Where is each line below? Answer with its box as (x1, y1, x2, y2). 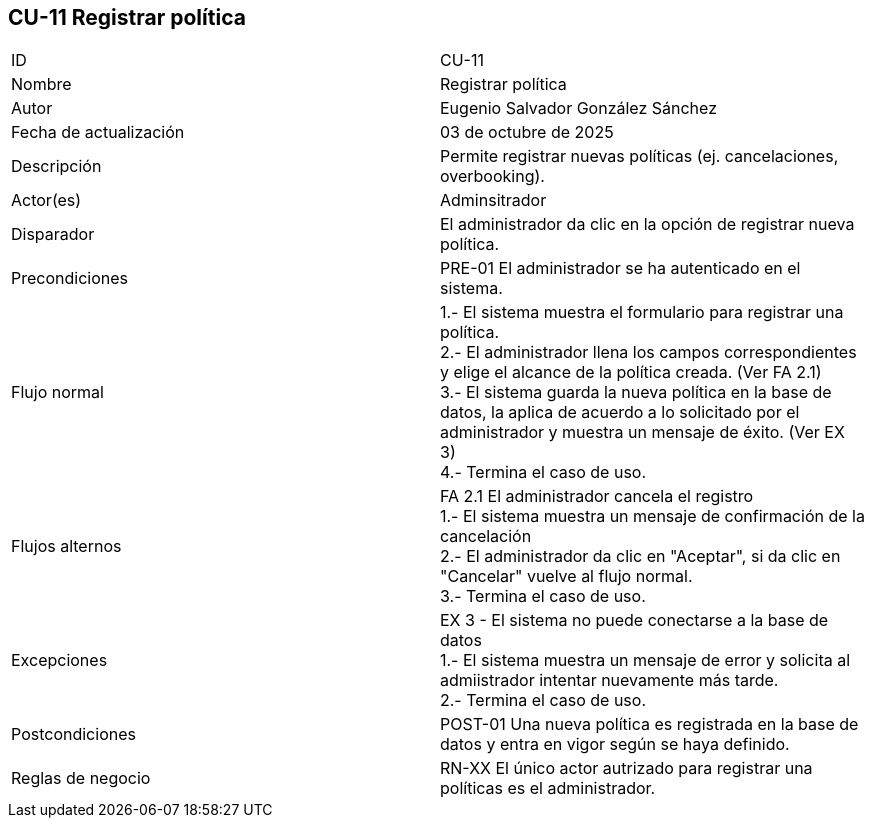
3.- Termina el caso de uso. (440, 586, 646, 607)
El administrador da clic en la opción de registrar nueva (440, 214, 855, 235)
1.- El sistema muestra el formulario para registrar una (440, 302, 844, 323)
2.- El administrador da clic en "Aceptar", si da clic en (440, 546, 841, 567)
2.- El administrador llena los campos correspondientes (440, 342, 857, 363)
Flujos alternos (11, 536, 122, 557)
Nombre (11, 74, 72, 95)
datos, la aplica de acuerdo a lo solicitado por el (440, 402, 800, 423)
